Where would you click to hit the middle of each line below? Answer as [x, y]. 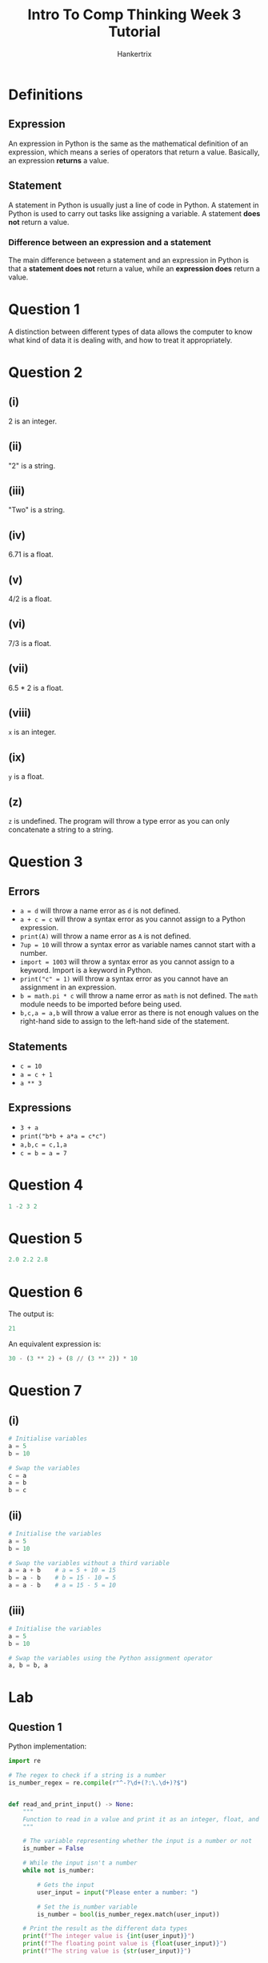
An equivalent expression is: [55, 1344]
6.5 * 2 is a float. [36, 688]
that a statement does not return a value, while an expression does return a [134, 268]
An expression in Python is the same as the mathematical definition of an [128, 143]
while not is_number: [58, 1871]
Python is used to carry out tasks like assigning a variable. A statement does [134, 213]
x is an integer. [32, 732]
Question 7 [45, 1391]
